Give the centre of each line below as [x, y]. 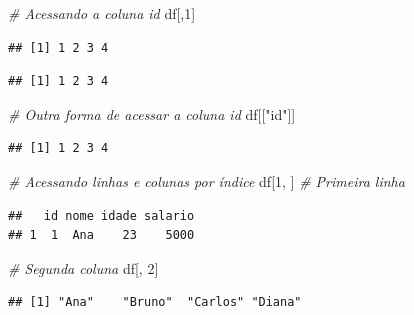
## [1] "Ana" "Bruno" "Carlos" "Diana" [155, 302]
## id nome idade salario [101, 215]
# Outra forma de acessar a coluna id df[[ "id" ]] [152, 113]
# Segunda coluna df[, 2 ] [83, 267]
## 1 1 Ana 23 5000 [101, 235]
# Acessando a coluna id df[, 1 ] [102, 13]
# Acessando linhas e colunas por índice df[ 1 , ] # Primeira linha [206, 180]
